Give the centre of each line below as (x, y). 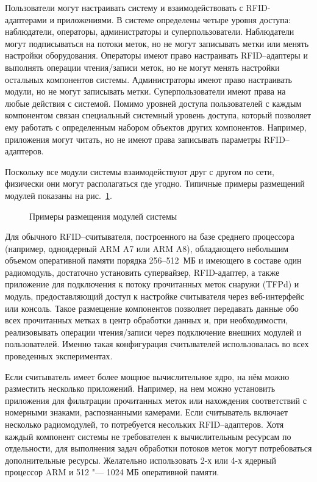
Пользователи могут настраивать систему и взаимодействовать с (124, 7)
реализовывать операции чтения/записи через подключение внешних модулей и (153, 332)
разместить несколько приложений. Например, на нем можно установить (140, 388)
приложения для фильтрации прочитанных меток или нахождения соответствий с (156, 400)
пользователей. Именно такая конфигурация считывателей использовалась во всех (157, 344)
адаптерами (26, 19)
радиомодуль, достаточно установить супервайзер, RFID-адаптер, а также (142, 272)
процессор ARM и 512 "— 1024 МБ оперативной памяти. (112, 472)
